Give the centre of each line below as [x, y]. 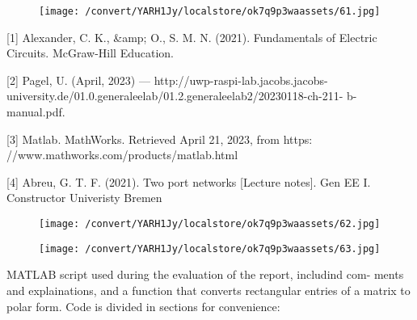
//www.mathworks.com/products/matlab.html [122, 155]
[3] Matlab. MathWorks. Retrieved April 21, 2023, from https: [160, 139]
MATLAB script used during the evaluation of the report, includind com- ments [205, 274]
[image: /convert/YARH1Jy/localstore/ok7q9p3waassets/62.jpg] [210, 224]
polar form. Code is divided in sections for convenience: [143, 306]
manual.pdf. [36, 112]
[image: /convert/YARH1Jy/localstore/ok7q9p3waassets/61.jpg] [210, 11]
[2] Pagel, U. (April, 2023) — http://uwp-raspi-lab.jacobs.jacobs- [167, 80]
